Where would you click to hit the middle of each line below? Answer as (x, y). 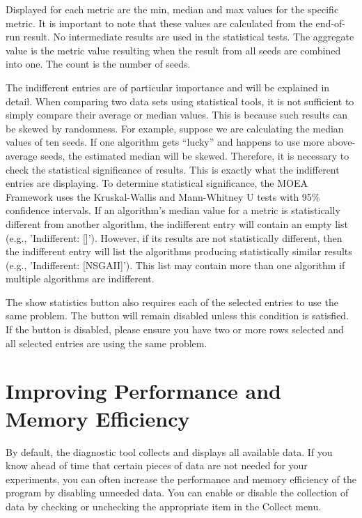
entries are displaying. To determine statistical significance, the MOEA (157, 183)
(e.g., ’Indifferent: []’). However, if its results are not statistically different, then (174, 237)
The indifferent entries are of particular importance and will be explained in (168, 87)
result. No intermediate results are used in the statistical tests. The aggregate (189, 37)
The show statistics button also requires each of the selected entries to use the (172, 302)
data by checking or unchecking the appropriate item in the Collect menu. (164, 506)
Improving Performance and (143, 391)
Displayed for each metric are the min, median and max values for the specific (172, 9)
